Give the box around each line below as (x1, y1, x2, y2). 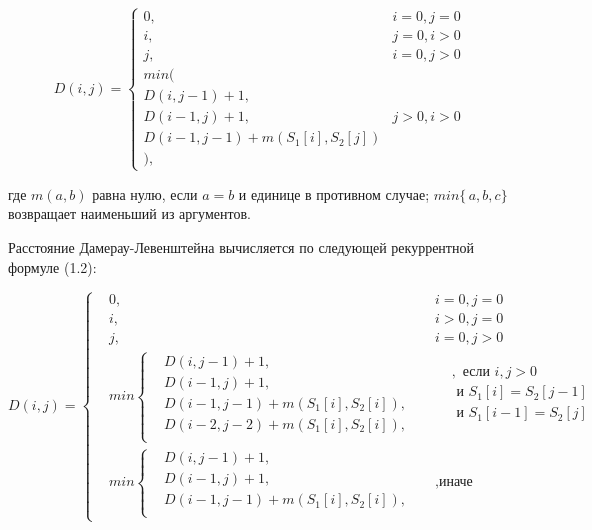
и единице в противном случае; (238, 183, 430, 204)
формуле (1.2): (8, 256, 97, 277)
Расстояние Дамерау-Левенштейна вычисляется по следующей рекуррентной (8, 236, 474, 257)
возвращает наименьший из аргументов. (8, 203, 251, 224)
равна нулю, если (92, 183, 198, 204)
